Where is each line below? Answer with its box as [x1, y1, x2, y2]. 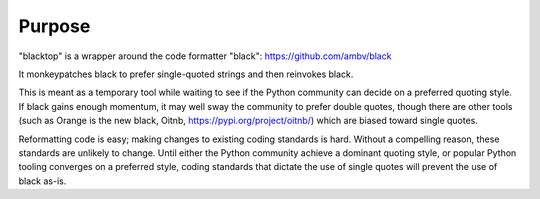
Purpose [18, 15, 91, 37]
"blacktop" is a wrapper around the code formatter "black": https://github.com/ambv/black [18, 50, 392, 62]
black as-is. [18, 175, 67, 187]
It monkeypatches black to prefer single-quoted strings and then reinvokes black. [18, 68, 354, 80]
